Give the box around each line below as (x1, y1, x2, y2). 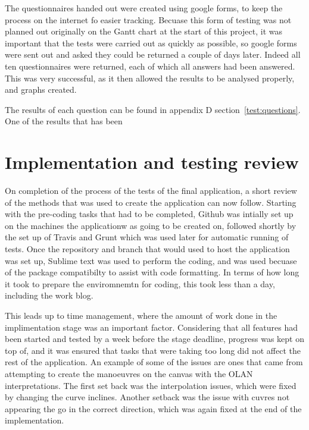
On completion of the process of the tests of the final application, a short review (5, 184, 297, 197)
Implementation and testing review (5, 150, 299, 174)
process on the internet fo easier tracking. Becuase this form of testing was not (5, 13, 292, 26)
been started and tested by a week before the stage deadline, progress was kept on (5, 332, 305, 345)
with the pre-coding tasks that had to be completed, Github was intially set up (5, 208, 294, 220)
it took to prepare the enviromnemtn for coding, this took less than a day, (5, 277, 275, 290)
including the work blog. (5, 289, 93, 302)
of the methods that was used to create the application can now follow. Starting (5, 196, 296, 208)
